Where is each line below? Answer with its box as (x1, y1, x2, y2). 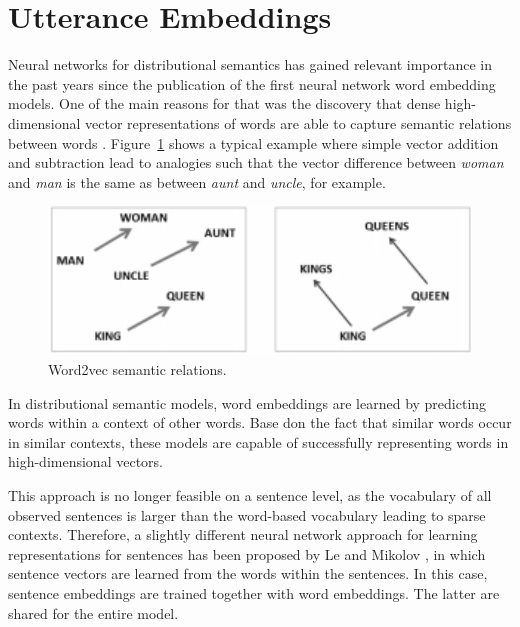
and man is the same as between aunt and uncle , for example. (8, 171, 386, 192)
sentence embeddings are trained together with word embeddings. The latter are (8, 583, 500, 604)
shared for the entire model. (8, 602, 179, 623)
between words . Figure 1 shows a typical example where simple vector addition (8, 132, 499, 153)
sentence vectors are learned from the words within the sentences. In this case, (8, 563, 488, 584)
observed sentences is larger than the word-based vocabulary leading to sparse (8, 504, 486, 525)
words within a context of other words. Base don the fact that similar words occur (8, 412, 512, 433)
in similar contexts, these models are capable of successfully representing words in (8, 431, 509, 452)
